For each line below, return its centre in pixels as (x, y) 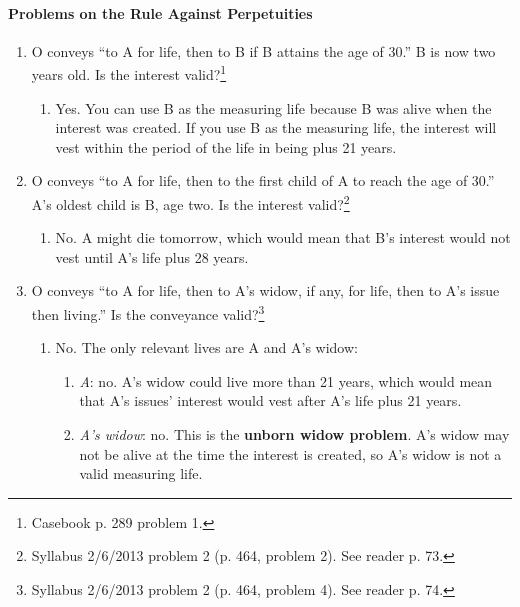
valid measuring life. (141, 473)
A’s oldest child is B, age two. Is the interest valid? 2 (190, 202)
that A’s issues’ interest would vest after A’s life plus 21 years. (270, 400)
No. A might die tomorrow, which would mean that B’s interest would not (283, 237)
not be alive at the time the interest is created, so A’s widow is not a (290, 453)
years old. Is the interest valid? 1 (129, 73)
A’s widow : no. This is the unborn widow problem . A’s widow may (294, 434)
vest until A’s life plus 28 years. (152, 256)
